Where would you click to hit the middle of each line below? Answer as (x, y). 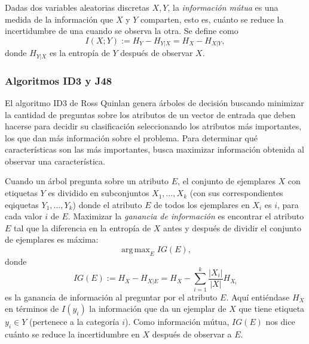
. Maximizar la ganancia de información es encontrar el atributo (186, 216)
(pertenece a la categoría (74, 322)
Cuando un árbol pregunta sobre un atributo (87, 181)
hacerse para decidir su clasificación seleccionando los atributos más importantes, (153, 126)
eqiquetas (22, 204)
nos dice (280, 322)
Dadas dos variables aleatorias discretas (77, 7)
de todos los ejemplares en (202, 204)
